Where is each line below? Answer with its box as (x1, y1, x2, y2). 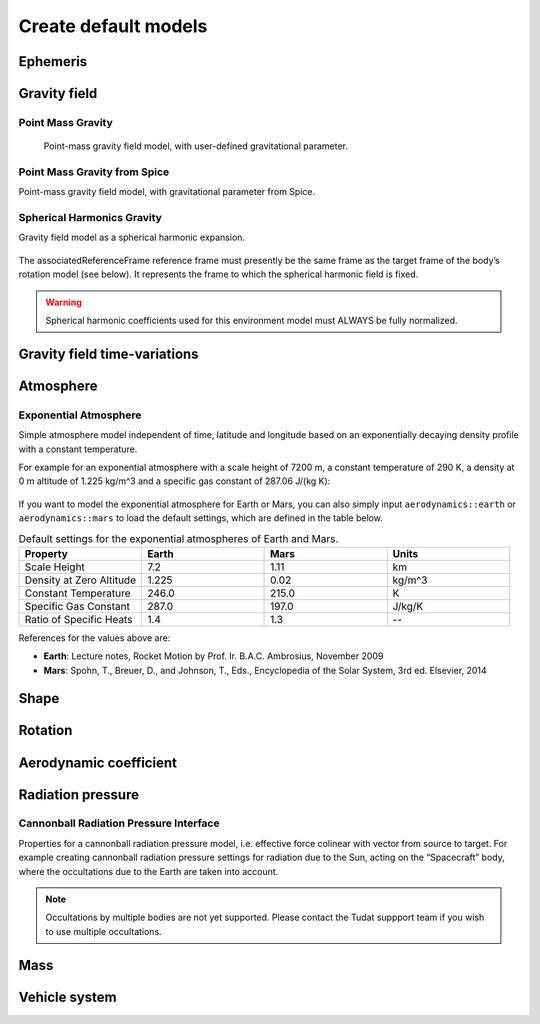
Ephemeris (18, 53, 88, 70)
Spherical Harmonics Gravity (18, 211, 162, 225)
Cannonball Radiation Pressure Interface (18, 816, 220, 830)
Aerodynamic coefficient (18, 754, 177, 771)
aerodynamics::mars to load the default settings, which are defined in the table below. (18, 512, 384, 524)
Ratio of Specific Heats (24, 612, 133, 626)
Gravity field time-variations (18, 345, 199, 362)
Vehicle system (18, 988, 117, 1005)
